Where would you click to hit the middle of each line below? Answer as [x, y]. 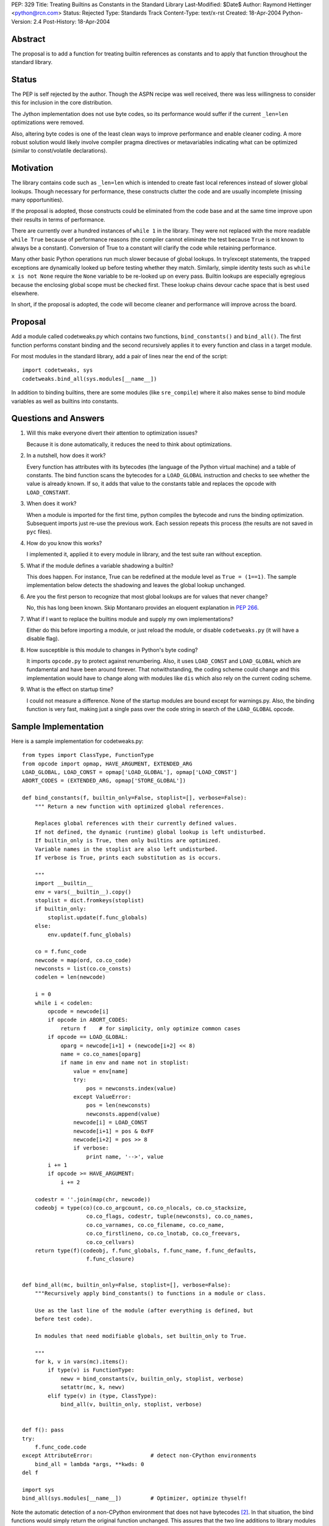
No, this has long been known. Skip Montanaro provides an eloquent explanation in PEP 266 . [143, 608]
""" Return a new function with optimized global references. [129, 806]
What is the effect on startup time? [70, 689]
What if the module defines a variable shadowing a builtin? [100, 565]
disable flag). [43, 638]
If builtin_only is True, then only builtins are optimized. [128, 841]
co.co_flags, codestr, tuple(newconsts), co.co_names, [170, 1217]
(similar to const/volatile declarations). [59, 151]
